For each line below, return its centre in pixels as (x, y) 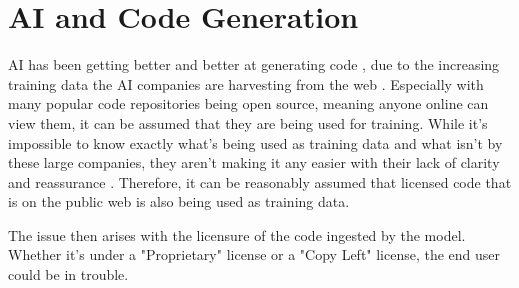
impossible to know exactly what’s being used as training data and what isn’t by (255, 142)
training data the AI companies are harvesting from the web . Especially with (246, 83)
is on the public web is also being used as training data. (179, 201)
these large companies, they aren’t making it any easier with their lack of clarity (254, 162)
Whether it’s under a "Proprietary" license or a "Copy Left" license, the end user (254, 254)
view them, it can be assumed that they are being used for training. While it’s (248, 122)
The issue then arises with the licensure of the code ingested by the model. (237, 234)
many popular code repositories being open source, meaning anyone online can (248, 103)
